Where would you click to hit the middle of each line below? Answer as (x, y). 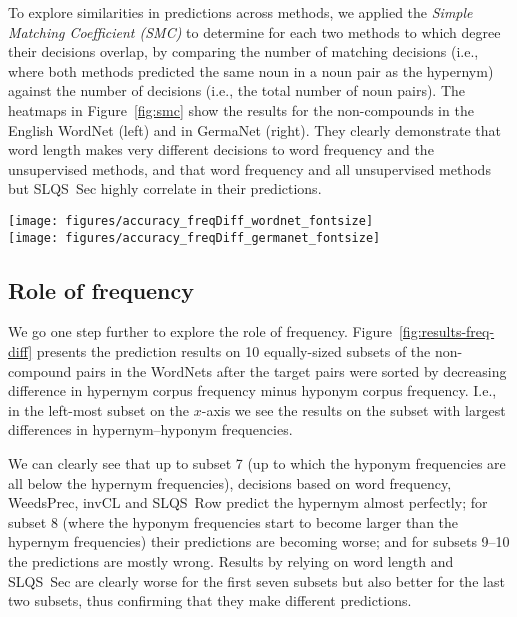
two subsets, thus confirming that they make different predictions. (210, 600)
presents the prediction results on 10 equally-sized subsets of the (233, 351)
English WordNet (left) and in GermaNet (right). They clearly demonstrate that (255, 129)
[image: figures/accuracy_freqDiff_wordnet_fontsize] (191, 220)
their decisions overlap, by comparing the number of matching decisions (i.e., (243, 51)
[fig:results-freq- (446, 331)
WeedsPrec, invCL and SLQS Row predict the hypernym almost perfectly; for (248, 502)
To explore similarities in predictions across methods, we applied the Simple (240, 12)
